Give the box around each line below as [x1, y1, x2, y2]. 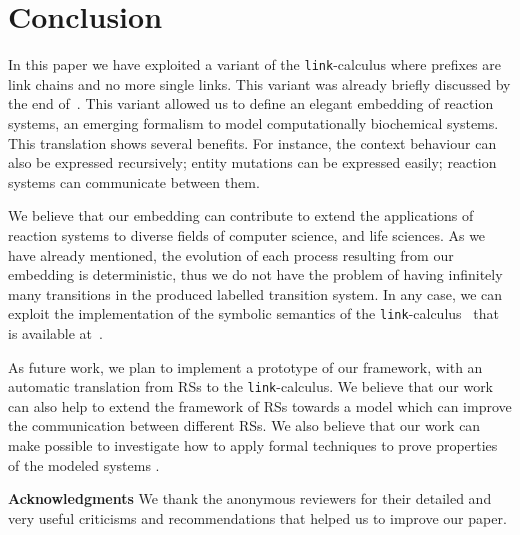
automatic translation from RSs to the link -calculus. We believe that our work [8, 376, 494, 397]
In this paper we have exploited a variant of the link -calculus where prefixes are [8, 54, 501, 75]
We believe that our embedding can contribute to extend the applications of [8, 205, 474, 226]
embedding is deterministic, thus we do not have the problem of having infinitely [8, 264, 503, 285]
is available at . [8, 322, 103, 343]
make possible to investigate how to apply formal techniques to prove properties [8, 435, 498, 455]
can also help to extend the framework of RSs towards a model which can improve [8, 395, 512, 416]
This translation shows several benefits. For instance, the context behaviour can [8, 132, 497, 153]
